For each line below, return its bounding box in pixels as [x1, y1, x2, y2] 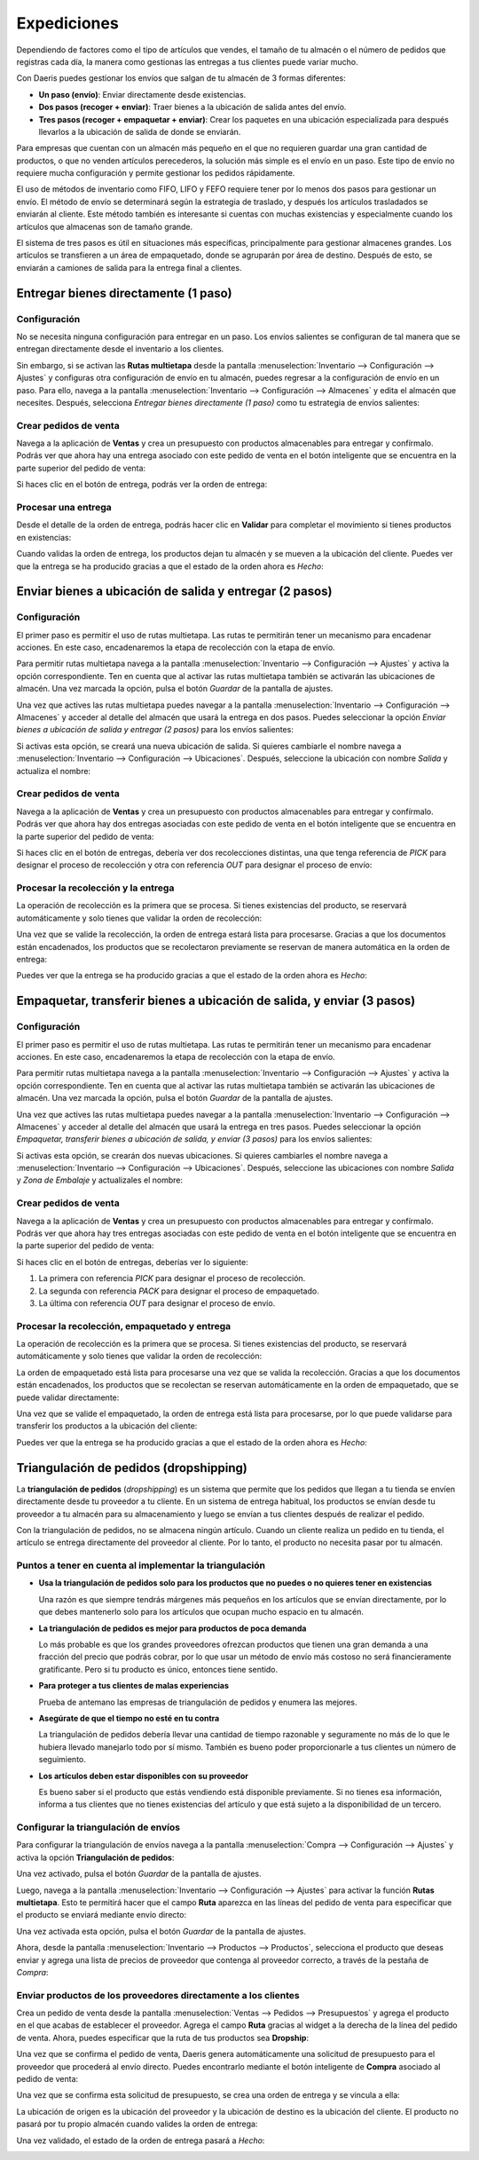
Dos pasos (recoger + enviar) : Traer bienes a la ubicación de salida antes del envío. [38, 102, 347, 113]
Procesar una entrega [16, 501, 112, 513]
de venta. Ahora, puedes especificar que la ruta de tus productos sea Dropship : [16, 2032, 310, 2043]
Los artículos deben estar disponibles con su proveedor [38, 1770, 248, 1781]
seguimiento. [38, 1754, 86, 1765]
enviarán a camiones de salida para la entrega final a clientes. [16, 262, 242, 273]
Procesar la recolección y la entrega [16, 882, 175, 894]
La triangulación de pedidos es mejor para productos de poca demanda [38, 1623, 307, 1634]
